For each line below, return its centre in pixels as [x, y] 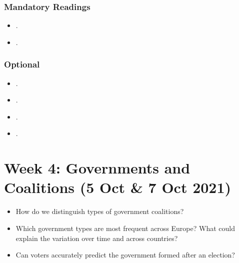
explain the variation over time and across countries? [97, 238]
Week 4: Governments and [97, 168]
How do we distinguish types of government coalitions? [100, 211]
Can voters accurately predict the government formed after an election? [125, 255]
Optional [22, 64]
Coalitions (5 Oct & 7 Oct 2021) [118, 187]
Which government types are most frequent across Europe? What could [125, 228]
